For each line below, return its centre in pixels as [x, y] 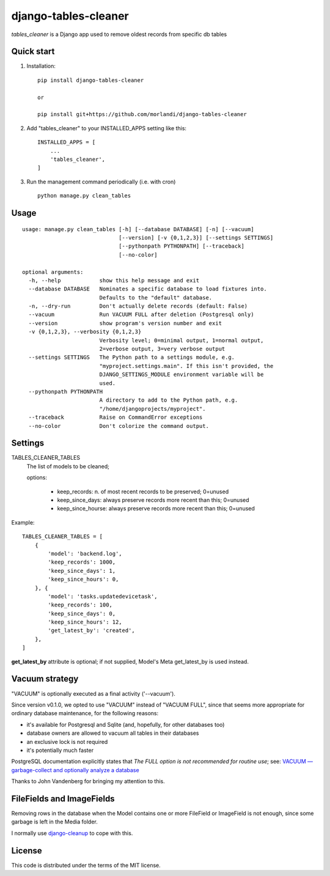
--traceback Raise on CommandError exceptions [116, 418]
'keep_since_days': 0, [82, 613]
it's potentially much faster [60, 750]
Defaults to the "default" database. [156, 297]
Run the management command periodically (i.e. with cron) [101, 182]
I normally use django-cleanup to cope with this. [72, 833]
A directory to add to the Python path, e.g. [169, 400]
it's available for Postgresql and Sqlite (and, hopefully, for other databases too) [126, 724]
